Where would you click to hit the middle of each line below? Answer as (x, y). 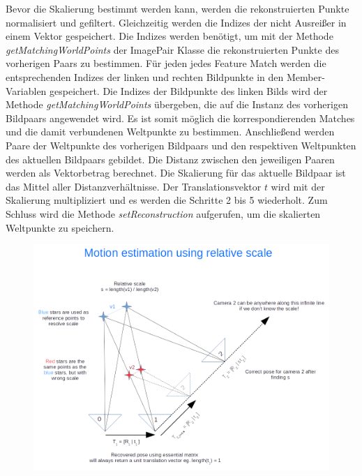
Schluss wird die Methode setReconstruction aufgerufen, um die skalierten (163, 213)
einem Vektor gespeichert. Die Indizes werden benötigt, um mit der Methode (169, 36)
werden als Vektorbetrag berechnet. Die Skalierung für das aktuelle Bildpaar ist (176, 173)
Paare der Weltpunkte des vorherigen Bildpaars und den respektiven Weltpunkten (181, 145)
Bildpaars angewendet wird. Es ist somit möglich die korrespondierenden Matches (180, 118)
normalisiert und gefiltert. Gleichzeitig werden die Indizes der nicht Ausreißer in (176, 22)
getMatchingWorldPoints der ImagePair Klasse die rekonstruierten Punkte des (172, 49)
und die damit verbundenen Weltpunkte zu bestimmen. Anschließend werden (170, 132)
